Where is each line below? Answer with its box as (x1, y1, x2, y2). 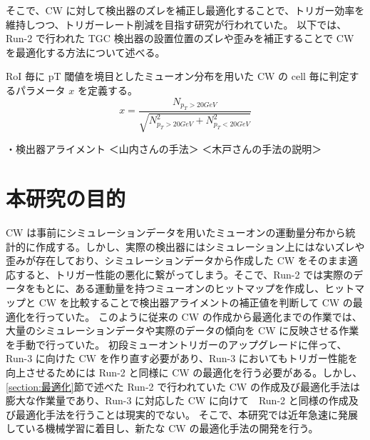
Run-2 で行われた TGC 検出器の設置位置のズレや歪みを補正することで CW (6, 31, 354, 46)
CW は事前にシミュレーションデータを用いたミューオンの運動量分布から (6, 225, 346, 240)
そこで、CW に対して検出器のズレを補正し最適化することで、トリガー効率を (6, 3, 365, 17)
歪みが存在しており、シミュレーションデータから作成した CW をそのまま (6, 253, 348, 268)
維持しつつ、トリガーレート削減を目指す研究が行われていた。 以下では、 (6, 16, 347, 31)
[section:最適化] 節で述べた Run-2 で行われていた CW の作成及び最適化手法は (6, 379, 360, 394)
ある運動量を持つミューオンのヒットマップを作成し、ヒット (75, 281, 355, 296)
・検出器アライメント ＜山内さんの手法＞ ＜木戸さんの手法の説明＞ (6, 141, 322, 156)
